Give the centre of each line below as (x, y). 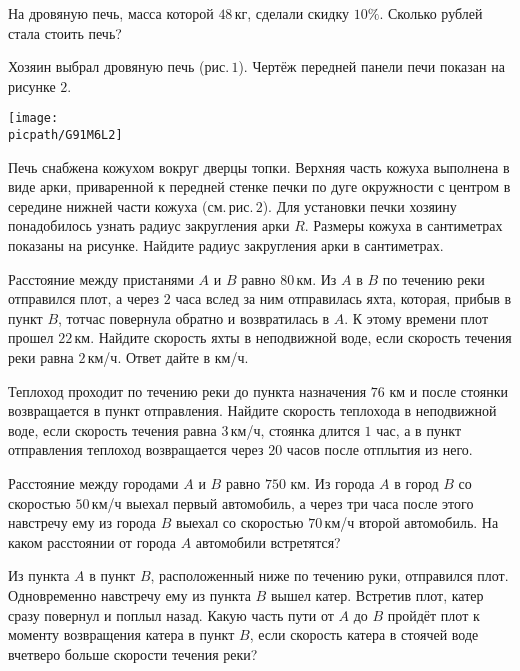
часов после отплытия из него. (379, 449)
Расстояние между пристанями (101, 278)
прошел (31, 337)
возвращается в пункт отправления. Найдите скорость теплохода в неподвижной (252, 410)
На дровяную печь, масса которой (111, 13)
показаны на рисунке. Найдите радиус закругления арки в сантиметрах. (226, 245)
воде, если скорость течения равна (112, 429)
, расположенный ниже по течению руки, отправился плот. (329, 575)
